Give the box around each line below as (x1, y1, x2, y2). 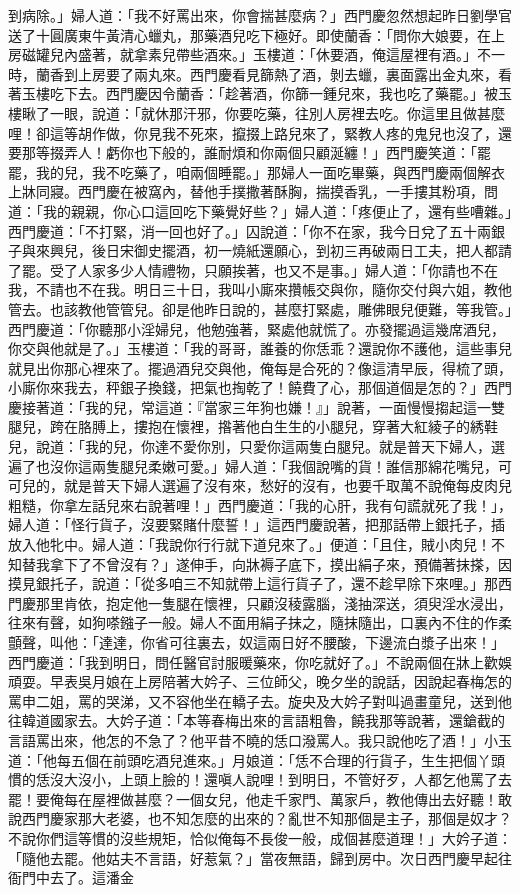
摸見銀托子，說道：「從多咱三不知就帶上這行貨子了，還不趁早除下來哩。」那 (8, 573, 498, 594)
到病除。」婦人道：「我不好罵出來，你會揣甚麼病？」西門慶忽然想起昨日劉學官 (8, 5, 512, 25)
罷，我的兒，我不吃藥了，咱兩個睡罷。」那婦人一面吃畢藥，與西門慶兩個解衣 (8, 161, 505, 182)
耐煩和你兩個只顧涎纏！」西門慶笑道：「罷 (217, 142, 491, 163)
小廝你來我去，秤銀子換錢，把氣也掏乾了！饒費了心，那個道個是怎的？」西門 (8, 377, 512, 398)
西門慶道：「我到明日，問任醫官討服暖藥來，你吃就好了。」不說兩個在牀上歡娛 (8, 651, 512, 672)
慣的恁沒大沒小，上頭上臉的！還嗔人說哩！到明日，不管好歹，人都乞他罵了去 (8, 769, 512, 790)
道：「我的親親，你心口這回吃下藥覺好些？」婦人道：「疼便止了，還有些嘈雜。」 (8, 200, 512, 221)
